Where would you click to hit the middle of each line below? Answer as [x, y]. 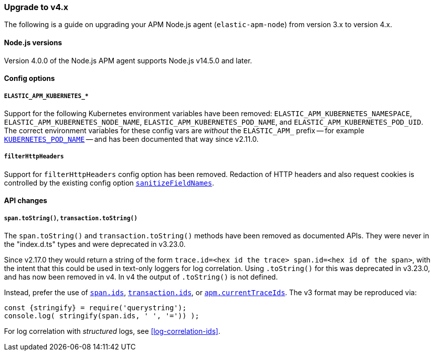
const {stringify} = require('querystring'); [95, 308]
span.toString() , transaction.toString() [71, 218]
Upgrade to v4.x [36, 7]
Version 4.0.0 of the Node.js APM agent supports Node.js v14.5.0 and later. [128, 60]
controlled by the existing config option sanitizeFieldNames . [109, 183]
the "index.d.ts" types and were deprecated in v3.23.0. [95, 244]
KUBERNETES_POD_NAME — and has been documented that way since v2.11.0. [131, 139]
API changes [26, 201]
